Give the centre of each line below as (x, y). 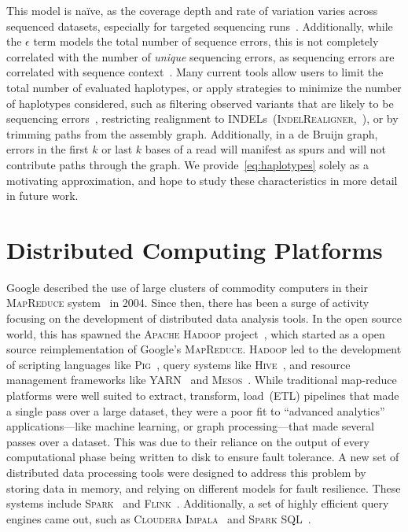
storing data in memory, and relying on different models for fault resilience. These (204, 488)
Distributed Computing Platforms (195, 249)
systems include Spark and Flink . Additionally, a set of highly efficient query (198, 503)
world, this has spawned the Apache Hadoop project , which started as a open (196, 333)
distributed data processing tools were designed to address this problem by (186, 472)
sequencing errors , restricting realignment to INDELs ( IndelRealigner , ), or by (202, 118)
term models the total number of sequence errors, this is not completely (206, 41)
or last (117, 149)
